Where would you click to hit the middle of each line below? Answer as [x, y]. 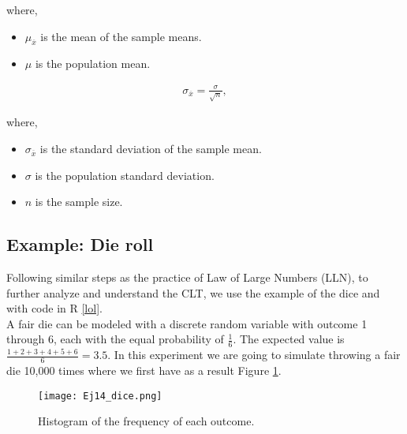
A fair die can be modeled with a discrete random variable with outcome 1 [187, 323]
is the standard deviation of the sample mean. [151, 149]
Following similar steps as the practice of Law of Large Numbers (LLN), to [187, 277]
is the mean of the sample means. [121, 36]
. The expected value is [289, 339]
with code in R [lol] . [54, 308]
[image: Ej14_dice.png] [100, 396]
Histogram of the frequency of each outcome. [146, 421]
